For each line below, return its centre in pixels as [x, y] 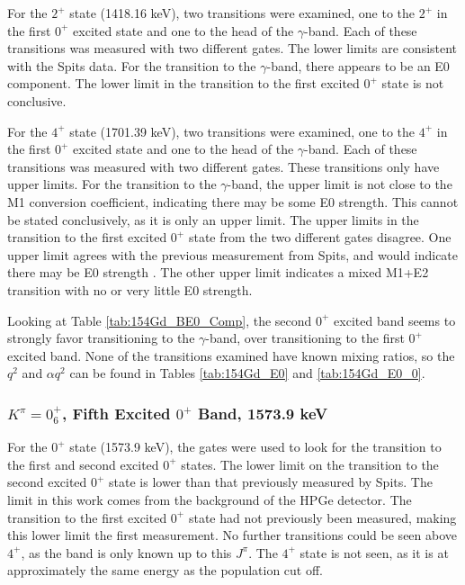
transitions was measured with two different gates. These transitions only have [224, 166]
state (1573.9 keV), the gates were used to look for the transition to [255, 447]
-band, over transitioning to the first [305, 338]
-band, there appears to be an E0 [358, 65]
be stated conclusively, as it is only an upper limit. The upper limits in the [213, 219]
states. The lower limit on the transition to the [310, 464]
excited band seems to [395, 320]
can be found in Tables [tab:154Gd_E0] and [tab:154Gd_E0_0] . [247, 373]
